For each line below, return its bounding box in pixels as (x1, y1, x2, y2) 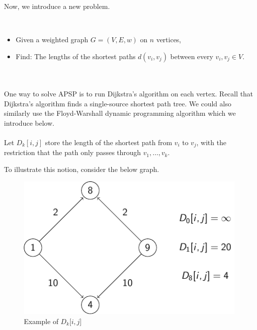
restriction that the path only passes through (4, 147, 141, 158)
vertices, (156, 34, 181, 45)
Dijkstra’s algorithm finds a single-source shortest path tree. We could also (4, 98, 232, 108)
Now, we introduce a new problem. (4, 1, 110, 11)
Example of (24, 316, 59, 326)
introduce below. (4, 117, 55, 128)
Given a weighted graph (15, 34, 88, 45)
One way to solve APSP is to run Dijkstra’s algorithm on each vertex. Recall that (4, 88, 253, 98)
